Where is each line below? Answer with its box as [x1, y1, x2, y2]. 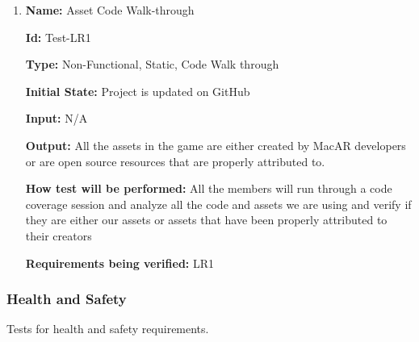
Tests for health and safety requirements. [6, 320, 209, 337]
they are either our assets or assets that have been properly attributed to [25, 211, 388, 228]
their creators [25, 227, 92, 244]
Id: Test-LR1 [25, 28, 91, 45]
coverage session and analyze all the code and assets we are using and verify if [25, 195, 412, 212]
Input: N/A [25, 110, 88, 127]
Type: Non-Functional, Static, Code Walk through [25, 56, 279, 73]
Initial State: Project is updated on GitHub [25, 82, 250, 99]
